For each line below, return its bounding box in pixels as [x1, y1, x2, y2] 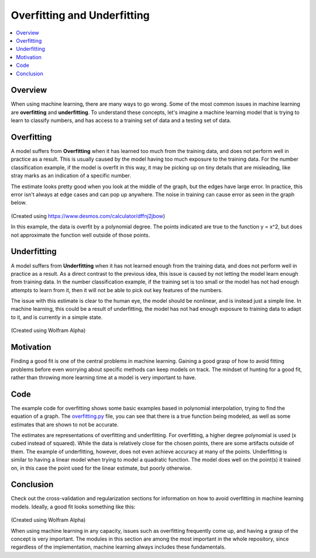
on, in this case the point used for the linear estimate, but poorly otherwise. [11, 465, 193, 472]
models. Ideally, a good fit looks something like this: [11, 503, 136, 510]
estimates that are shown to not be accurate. [11, 421, 119, 428]
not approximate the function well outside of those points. [11, 231, 150, 238]
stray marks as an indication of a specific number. [11, 172, 132, 179]
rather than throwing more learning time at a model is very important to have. [11, 374, 197, 381]
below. [11, 199, 27, 206]
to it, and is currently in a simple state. [11, 313, 103, 321]
